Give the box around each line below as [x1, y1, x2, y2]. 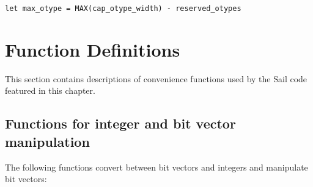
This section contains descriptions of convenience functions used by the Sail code [5, 72, 307, 85]
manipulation [5, 132, 90, 150]
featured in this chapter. [5, 84, 95, 97]
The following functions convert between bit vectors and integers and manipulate [5, 160, 308, 173]
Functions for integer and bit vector [5, 114, 236, 133]
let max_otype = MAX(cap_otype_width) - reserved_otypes [5, 4, 241, 13]
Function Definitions [5, 37, 180, 62]
